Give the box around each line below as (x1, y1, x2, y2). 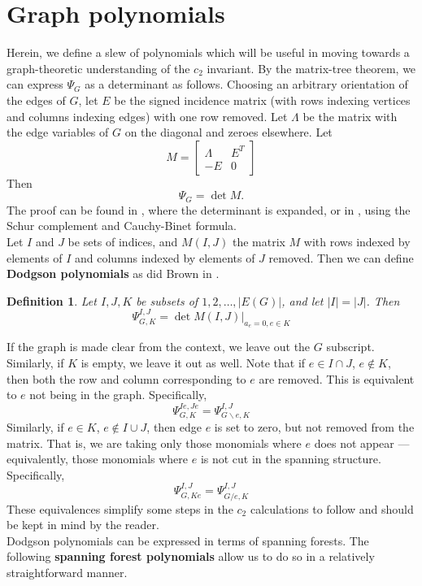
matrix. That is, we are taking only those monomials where (7, 434, 302, 451)
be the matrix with (302, 107, 398, 124)
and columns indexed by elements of (75, 249, 255, 266)
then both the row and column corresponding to (7, 370, 246, 387)
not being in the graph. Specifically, (29, 386, 207, 403)
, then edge (146, 418, 202, 435)
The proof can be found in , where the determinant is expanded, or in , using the (7, 201, 411, 218)
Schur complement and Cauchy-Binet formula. (7, 217, 237, 234)
